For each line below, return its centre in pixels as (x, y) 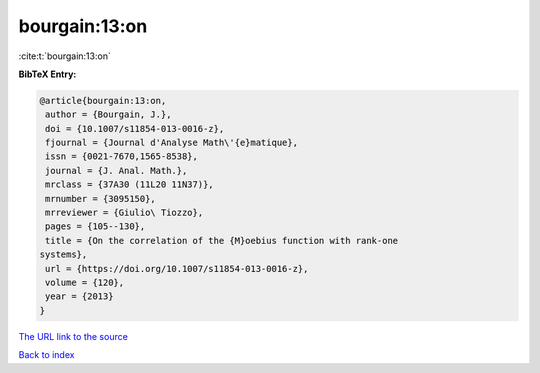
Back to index (46, 355)
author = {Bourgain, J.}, (108, 114)
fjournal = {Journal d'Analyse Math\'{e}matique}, (172, 143)
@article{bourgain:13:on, (103, 100)
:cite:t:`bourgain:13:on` (65, 56)
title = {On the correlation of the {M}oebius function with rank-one (222, 240)
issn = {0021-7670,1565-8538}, (122, 156)
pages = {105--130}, (95, 226)
